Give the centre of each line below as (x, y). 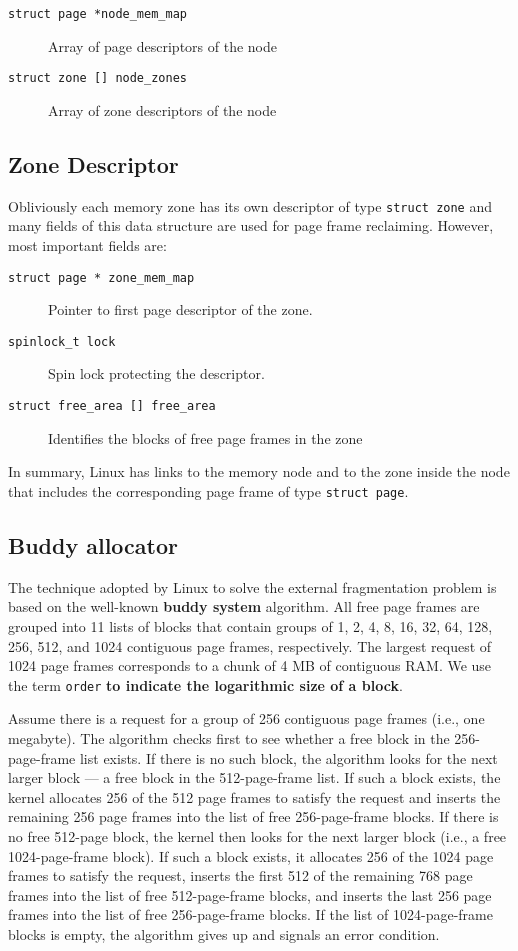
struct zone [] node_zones (97, 78)
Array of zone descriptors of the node (162, 109)
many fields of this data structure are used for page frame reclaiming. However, (251, 225)
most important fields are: (87, 244)
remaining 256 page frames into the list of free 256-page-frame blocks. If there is (253, 816)
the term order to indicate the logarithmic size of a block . (205, 684)
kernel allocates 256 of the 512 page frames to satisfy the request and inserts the (254, 796)
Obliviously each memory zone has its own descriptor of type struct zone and (250, 205)
